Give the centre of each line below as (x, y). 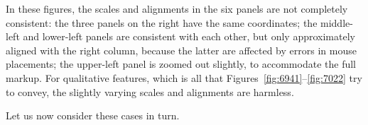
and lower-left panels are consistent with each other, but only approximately (189, 36)
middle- (337, 22)
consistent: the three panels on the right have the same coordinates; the (162, 22)
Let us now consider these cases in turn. (93, 115)
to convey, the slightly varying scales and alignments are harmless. (150, 91)
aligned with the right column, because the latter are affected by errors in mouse (181, 50)
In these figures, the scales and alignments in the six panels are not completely (177, 8)
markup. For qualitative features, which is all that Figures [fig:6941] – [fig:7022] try (184, 77)
